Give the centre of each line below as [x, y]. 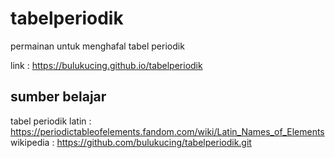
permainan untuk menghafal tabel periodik [97, 46]
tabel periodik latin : [51, 121]
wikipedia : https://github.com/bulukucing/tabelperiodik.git [131, 142]
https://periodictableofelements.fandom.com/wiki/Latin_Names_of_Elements [167, 131]
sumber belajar [58, 97]
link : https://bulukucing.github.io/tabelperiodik [106, 65]
